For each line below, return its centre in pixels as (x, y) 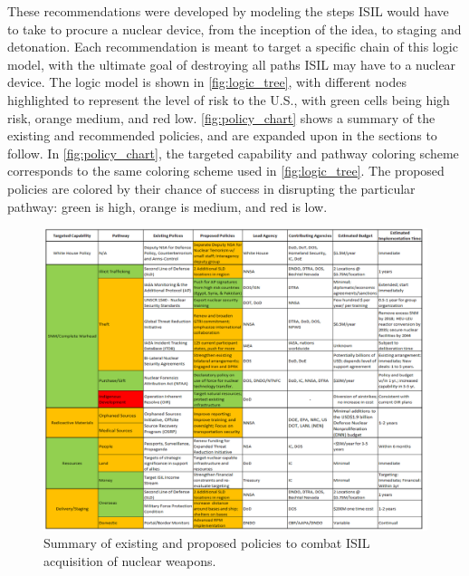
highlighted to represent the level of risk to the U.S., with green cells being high (229, 99)
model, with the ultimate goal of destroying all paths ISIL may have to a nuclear (232, 64)
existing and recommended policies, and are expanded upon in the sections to (222, 135)
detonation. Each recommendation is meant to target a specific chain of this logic (233, 47)
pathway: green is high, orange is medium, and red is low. (167, 206)
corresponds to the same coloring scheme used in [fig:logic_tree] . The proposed (226, 171)
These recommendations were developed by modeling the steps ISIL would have (228, 11)
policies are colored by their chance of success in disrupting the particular (211, 188)
